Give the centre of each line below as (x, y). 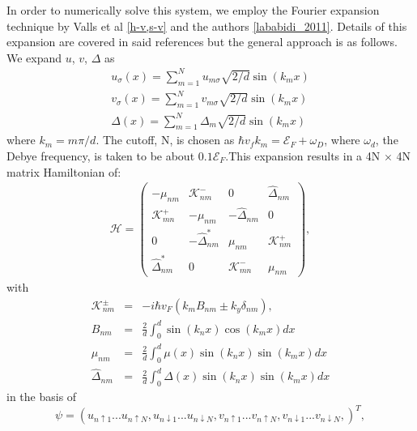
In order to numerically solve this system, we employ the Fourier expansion (193, 10)
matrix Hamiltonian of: (64, 171)
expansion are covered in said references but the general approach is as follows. (202, 42)
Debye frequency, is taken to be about (101, 155)
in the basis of (42, 397)
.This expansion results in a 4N (303, 155)
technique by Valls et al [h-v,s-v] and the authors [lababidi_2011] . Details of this (207, 26)
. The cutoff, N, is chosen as (165, 140)
